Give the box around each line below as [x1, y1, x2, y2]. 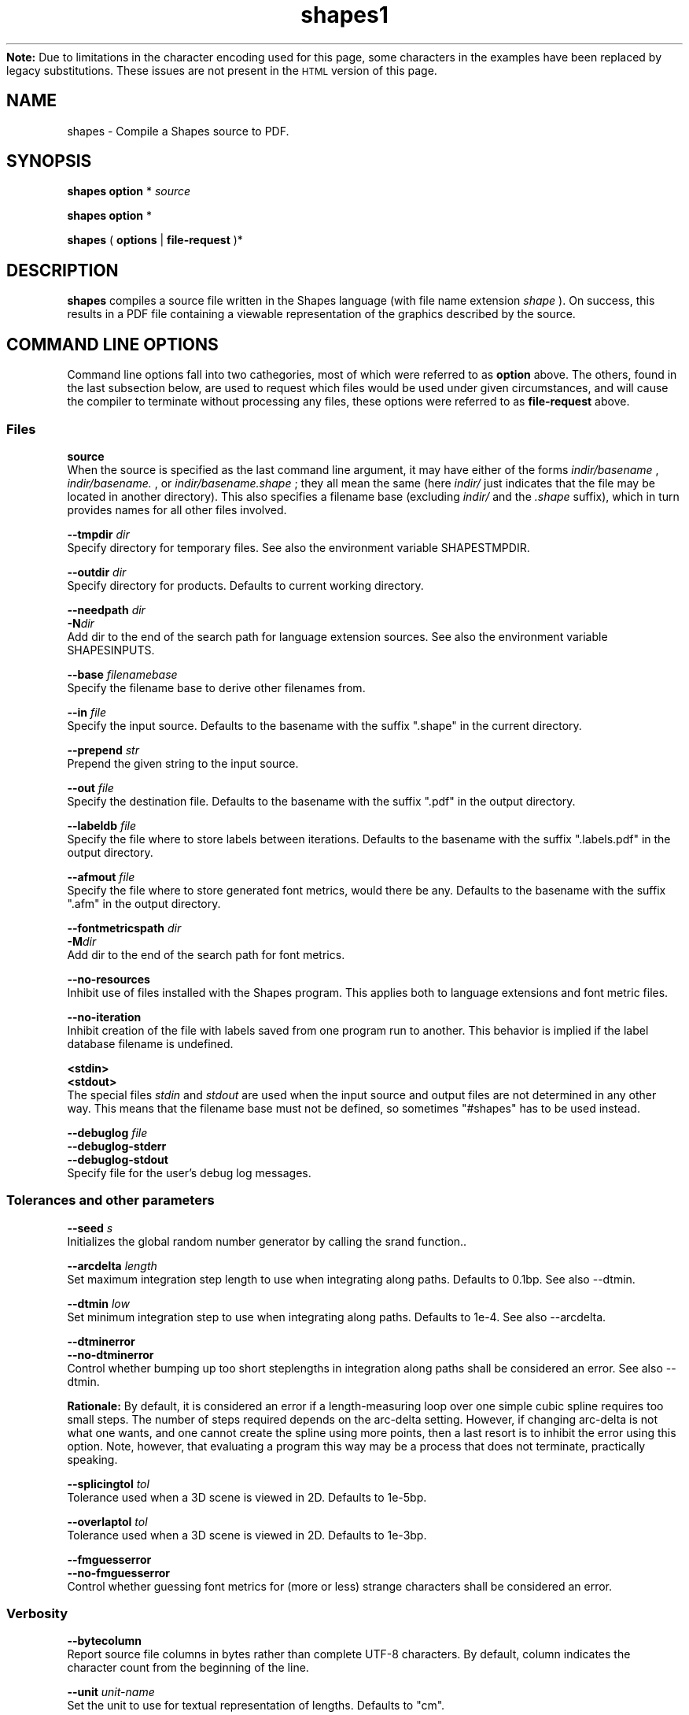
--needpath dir [67, 602, 146, 617]
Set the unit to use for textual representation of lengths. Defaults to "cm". [67, 1698, 445, 1713]
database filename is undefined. [67, 1036, 234, 1050]
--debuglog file [67, 1125, 148, 1139]
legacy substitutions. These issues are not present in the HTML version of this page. [6, 63, 437, 77]
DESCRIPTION [6, 260, 119, 280]
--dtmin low [67, 1296, 130, 1310]
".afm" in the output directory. [67, 896, 221, 910]
